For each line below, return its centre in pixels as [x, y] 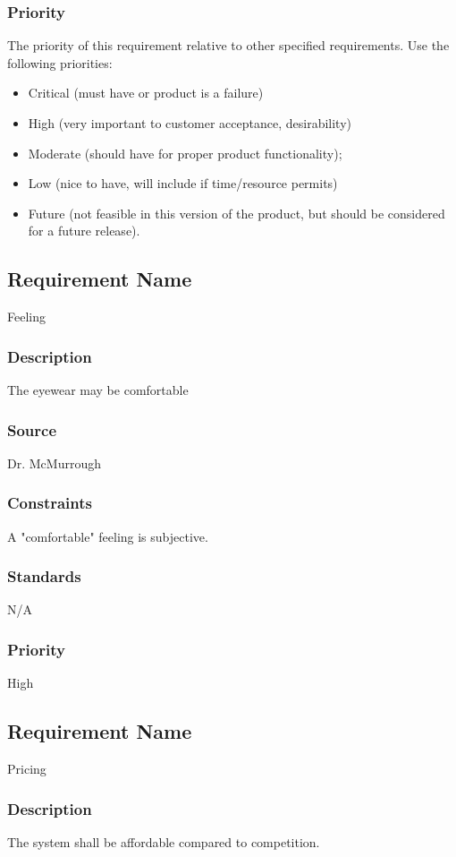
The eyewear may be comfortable [98, 389]
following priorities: [60, 62]
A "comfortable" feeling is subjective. [108, 536]
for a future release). [84, 231]
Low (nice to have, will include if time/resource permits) [183, 183]
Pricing [27, 769]
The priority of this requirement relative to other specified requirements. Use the [228, 45]
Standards [44, 576]
